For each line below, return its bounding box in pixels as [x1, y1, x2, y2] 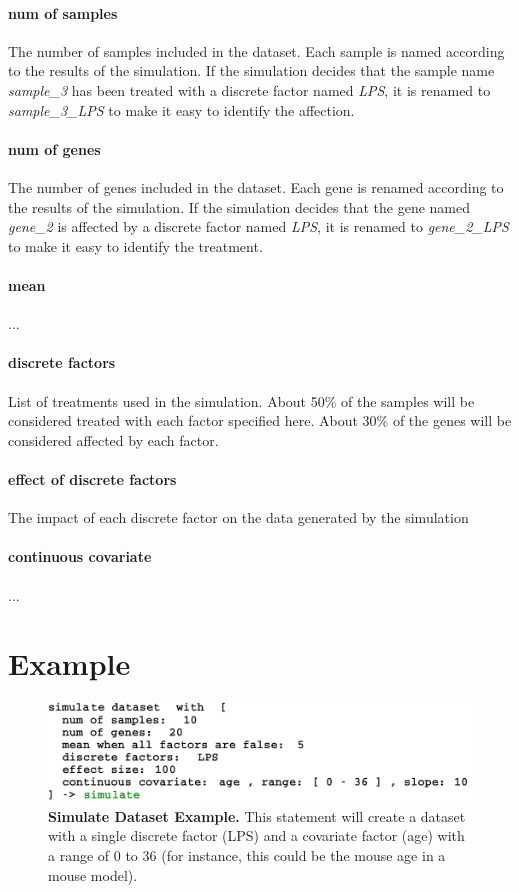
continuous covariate [8, 546, 152, 567]
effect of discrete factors [8, 468, 177, 489]
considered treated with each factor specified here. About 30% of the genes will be [8, 410, 512, 431]
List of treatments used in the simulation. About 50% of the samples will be [8, 390, 475, 411]
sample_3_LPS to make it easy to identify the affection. [8, 99, 355, 120]
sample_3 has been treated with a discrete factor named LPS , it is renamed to [8, 79, 491, 100]
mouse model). [48, 864, 138, 885]
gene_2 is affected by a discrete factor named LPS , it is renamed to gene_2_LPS [8, 216, 509, 237]
